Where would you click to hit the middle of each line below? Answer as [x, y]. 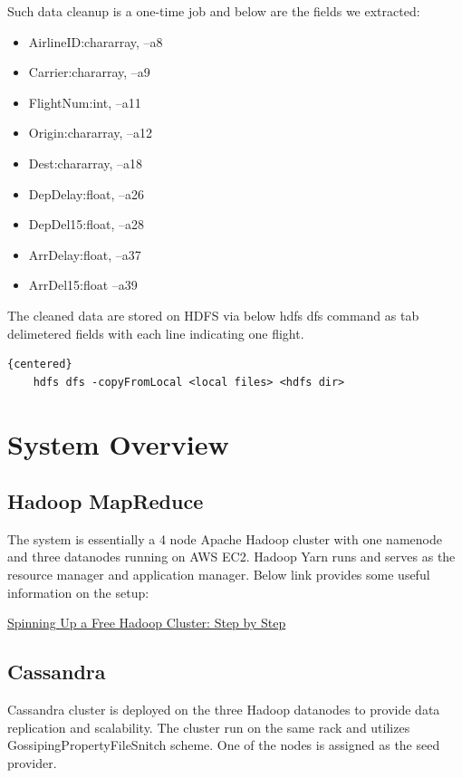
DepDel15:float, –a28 [86, 224]
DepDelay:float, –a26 [86, 193]
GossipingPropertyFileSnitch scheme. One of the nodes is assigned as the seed [224, 745]
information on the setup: [78, 592]
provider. [32, 762]
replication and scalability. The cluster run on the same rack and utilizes [209, 727]
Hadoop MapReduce [106, 501]
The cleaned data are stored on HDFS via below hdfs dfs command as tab [213, 315]
